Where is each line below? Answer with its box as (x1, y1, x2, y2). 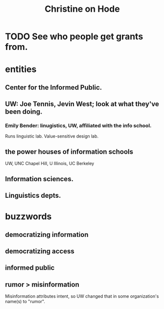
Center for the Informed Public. (5, 83, 102, 92)
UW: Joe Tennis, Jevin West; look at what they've (5, 100, 159, 108)
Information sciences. (5, 175, 74, 183)
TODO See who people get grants (5, 31, 143, 42)
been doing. (5, 108, 43, 116)
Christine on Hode (45, 3, 120, 15)
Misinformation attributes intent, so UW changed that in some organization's (5, 293, 159, 299)
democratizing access (5, 247, 74, 256)
